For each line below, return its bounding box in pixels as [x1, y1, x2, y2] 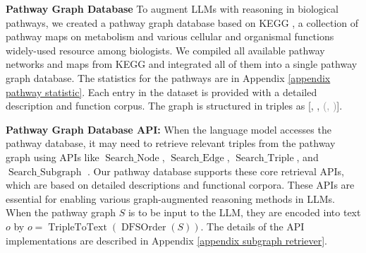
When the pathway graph [6, 205, 116, 220]
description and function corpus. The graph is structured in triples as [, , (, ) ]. [6, 98, 343, 113]
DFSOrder [121, 222, 166, 233]
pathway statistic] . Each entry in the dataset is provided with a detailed [6, 84, 317, 99]
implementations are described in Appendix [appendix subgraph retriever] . [6, 233, 327, 247]
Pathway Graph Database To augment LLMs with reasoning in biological [6, 1, 338, 16]
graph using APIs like [6, 149, 99, 164]
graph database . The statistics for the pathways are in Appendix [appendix [6, 70, 331, 85]
